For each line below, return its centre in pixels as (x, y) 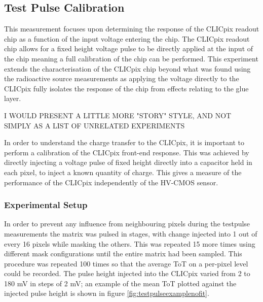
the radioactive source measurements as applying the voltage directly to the (122, 78)
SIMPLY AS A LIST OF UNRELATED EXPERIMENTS (95, 125)
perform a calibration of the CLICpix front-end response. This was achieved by (127, 152)
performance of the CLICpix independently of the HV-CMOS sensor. (111, 182)
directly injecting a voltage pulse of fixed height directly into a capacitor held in (128, 162)
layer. (13, 98)
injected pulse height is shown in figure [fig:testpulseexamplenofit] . (107, 293)
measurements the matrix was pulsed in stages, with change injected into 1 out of (131, 233)
